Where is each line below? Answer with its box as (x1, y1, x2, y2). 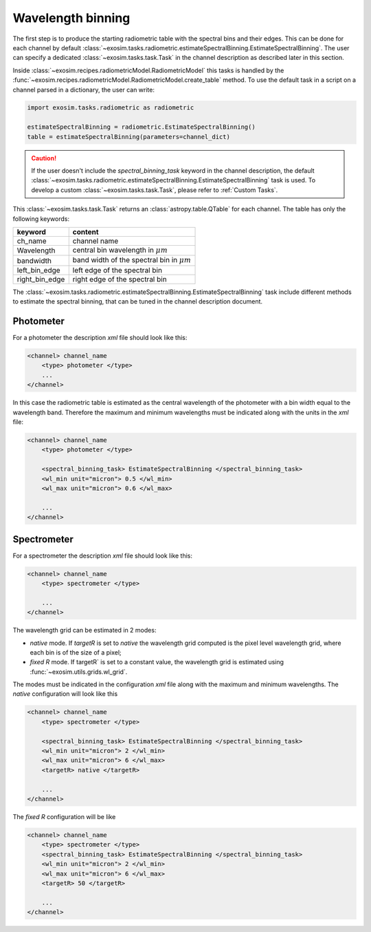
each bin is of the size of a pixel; (30, 648, 122, 657)
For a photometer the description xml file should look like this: (12, 334, 188, 342)
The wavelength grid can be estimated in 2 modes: (12, 626, 157, 635)
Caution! (31, 153, 57, 162)
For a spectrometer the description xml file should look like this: (12, 551, 192, 560)
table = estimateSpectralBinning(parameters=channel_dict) (27, 133, 230, 140)
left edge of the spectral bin (72, 265, 163, 275)
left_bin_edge (16, 265, 61, 275)
